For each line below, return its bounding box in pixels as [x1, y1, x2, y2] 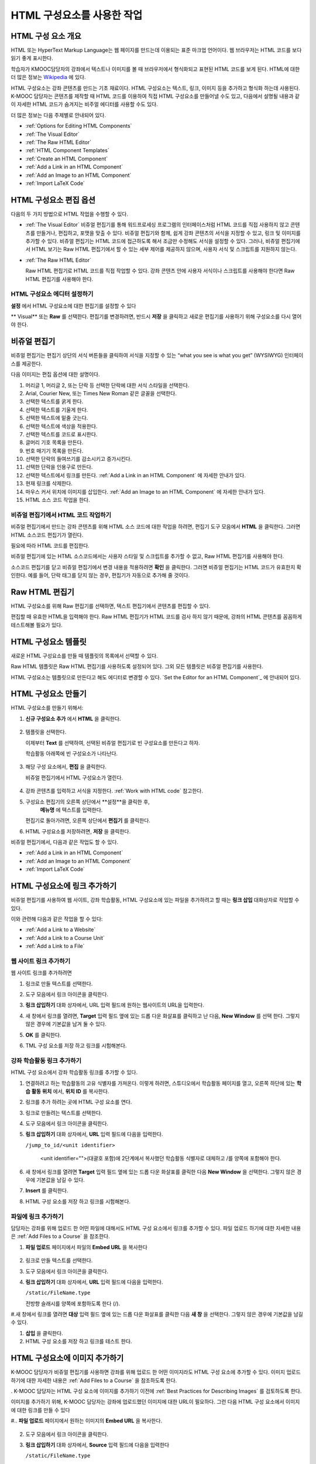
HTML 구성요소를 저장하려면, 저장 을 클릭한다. [25, 827, 131, 834]
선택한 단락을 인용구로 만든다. [25, 463, 93, 471]
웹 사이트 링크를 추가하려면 [11, 969, 73, 976]
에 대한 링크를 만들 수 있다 [11, 1406, 70, 1414]
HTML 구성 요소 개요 [11, 31, 81, 41]
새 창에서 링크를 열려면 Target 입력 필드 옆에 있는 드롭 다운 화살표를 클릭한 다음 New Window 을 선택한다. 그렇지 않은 [25, 1168, 296, 1175]
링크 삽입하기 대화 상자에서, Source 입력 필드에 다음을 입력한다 [25, 1441, 170, 1448]
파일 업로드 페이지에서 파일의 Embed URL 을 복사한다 [25, 1243, 147, 1250]
